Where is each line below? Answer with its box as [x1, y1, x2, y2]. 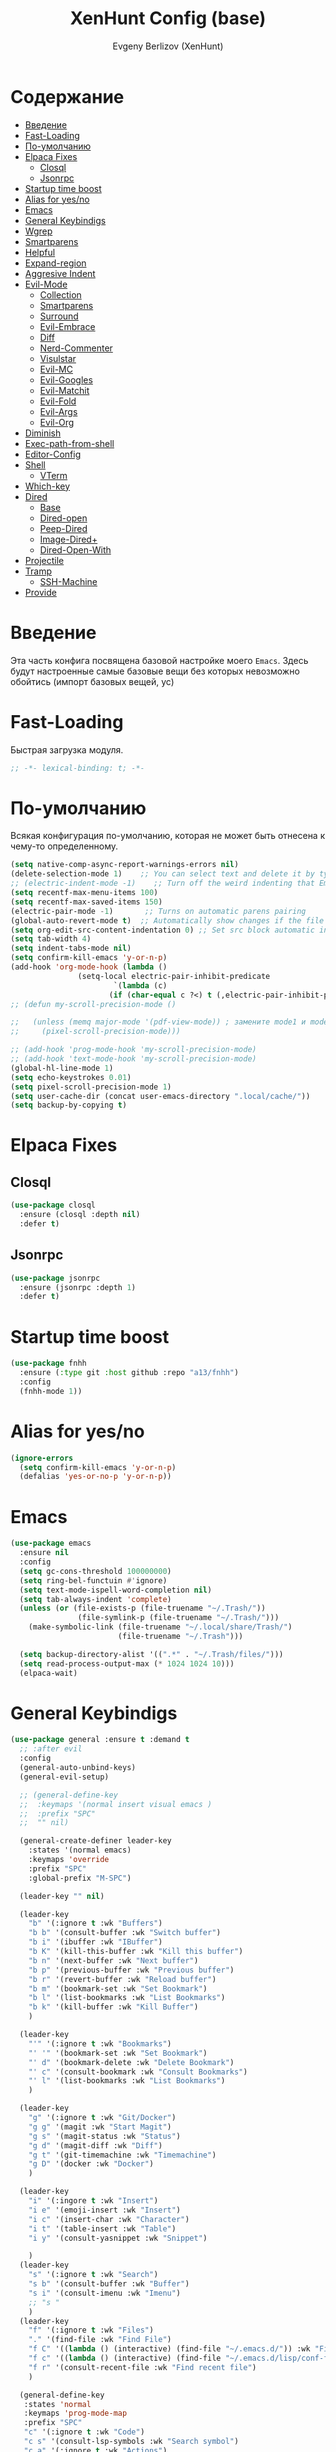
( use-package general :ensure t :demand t [10, 1735, 190, 1745]
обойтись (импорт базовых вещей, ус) [10, 675, 175, 687]
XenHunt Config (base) [69, 7, 267, 30]
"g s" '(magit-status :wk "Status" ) [28, 2131, 182, 2141]
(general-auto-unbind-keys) [19, 1763, 137, 1773]
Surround [39, 310, 79, 322]
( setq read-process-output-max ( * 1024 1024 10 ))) [19, 1658, 235, 1669]
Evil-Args [39, 405, 78, 417]
